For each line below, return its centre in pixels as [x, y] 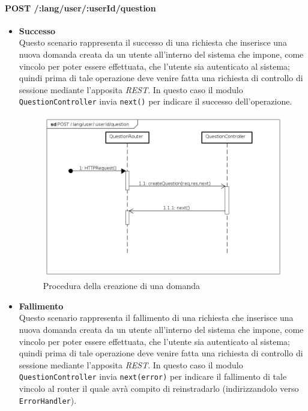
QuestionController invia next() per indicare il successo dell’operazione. [156, 101]
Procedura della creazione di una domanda [122, 286]
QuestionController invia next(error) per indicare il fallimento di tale [153, 376]
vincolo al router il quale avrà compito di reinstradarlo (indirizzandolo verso [159, 388]
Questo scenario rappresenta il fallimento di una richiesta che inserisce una [156, 318]
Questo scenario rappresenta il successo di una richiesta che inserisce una [153, 42]
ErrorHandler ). [48, 400]
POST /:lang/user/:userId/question [80, 8]
